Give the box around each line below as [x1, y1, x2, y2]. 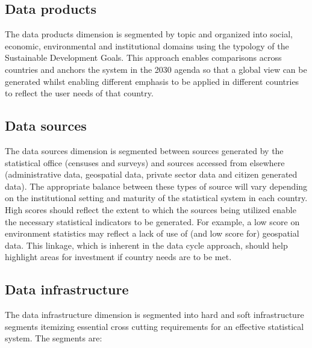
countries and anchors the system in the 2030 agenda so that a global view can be [5, 63, 307, 75]
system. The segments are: [5, 332, 102, 344]
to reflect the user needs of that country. [5, 87, 154, 99]
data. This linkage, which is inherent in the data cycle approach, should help [5, 238, 288, 251]
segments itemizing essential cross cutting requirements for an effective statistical [5, 320, 304, 332]
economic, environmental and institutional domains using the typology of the [5, 39, 289, 52]
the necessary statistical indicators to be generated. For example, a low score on [5, 215, 300, 228]
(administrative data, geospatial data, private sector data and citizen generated [5, 168, 298, 181]
